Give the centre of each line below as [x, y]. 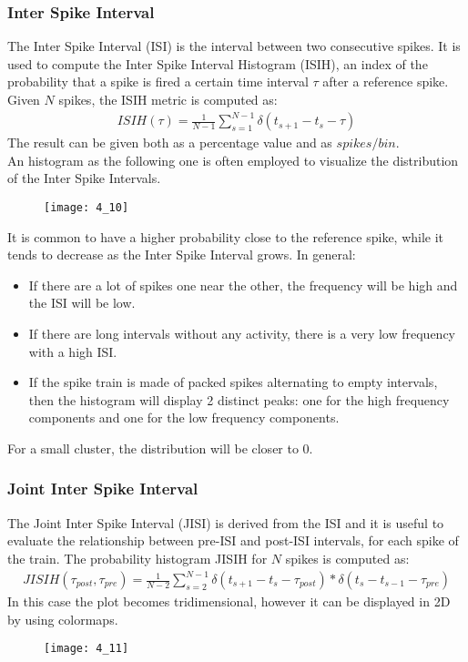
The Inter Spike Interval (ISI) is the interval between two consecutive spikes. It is [234, 46]
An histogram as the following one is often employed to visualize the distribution [233, 160]
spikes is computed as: [347, 558]
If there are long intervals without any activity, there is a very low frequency [242, 333]
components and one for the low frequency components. [184, 418]
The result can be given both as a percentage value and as [170, 143]
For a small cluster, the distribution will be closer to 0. [160, 448]
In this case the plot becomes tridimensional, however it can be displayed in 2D [229, 601]
